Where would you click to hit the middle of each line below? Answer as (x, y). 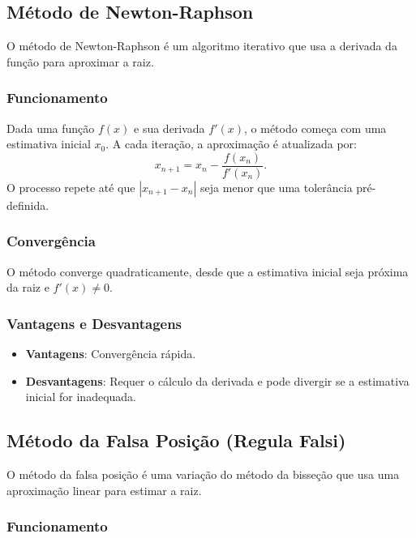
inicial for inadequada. (81, 397)
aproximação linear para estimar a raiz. (104, 490)
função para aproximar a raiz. (80, 61)
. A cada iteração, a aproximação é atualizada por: (231, 144)
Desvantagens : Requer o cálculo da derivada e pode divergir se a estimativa (217, 380)
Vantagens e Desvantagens (94, 323)
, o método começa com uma (315, 128)
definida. (28, 205)
